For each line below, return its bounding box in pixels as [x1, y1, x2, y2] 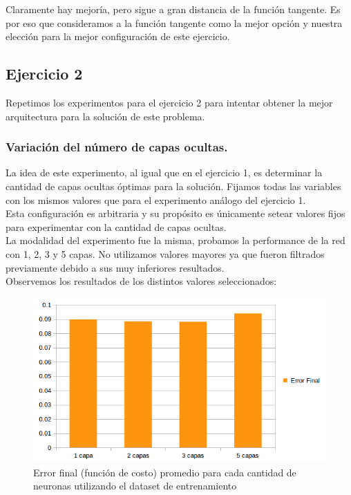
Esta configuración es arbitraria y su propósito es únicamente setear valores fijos [6, 206, 345, 221]
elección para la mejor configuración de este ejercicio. [6, 29, 230, 44]
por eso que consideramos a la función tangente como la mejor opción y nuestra [6, 15, 343, 30]
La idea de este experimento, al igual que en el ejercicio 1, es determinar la [6, 165, 323, 180]
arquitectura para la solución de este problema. [6, 109, 205, 123]
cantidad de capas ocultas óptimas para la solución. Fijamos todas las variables [6, 178, 341, 193]
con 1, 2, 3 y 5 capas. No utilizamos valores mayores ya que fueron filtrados [6, 246, 325, 261]
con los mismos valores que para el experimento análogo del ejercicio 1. [6, 192, 306, 207]
